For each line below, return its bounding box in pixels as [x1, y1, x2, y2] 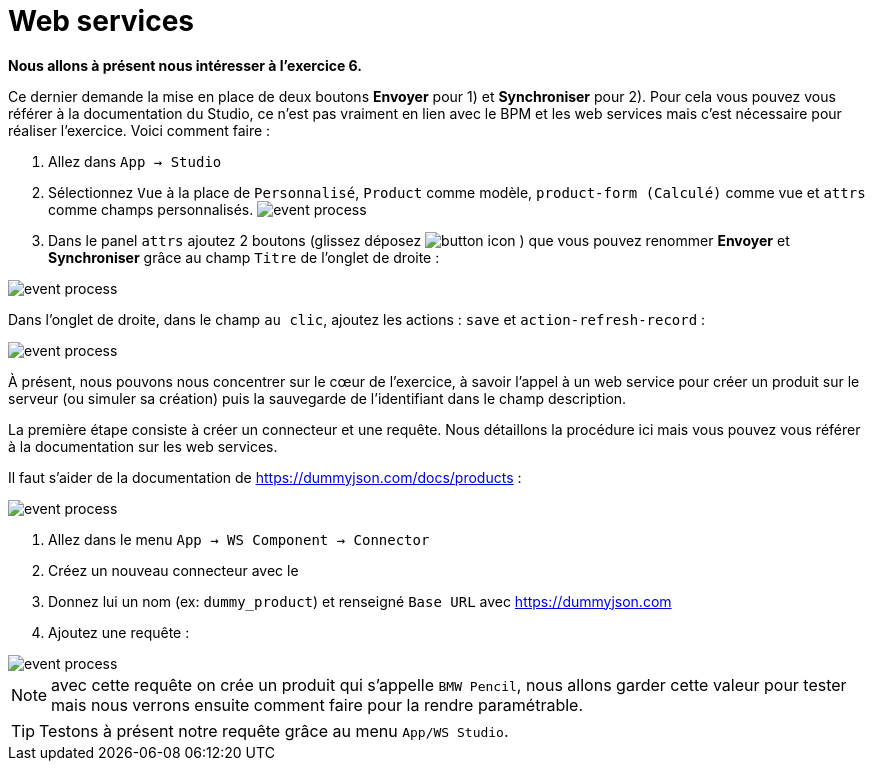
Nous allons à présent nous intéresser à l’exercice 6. [8, 56, 362, 74]
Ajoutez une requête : [48, 623, 190, 641]
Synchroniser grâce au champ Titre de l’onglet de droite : [48, 248, 440, 266]
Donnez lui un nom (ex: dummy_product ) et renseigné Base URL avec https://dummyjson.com [48, 592, 672, 610]
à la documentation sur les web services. [8, 437, 278, 455]
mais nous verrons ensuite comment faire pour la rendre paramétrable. [51, 694, 584, 715]
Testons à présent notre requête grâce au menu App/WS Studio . [39, 720, 509, 741]
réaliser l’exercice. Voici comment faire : [8, 121, 271, 139]
